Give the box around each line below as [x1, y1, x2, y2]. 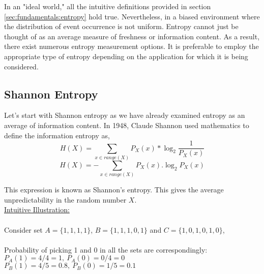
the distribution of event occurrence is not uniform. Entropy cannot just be [4, 21, 239, 32]
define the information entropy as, [4, 130, 110, 140]
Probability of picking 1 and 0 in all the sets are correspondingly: [4, 244, 208, 255]
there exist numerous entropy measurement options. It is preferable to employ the [4, 41, 259, 52]
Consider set [4, 224, 43, 235]
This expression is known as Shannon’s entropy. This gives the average [4, 184, 224, 195]
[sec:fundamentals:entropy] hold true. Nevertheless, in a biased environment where [4, 11, 260, 21]
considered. [4, 61, 39, 71]
